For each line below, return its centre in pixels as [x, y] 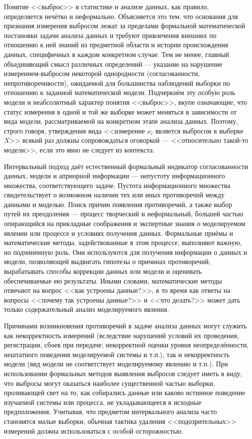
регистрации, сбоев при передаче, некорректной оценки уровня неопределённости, [126, 345]
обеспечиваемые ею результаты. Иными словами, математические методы [113, 280]
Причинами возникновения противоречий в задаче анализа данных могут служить [126, 325]
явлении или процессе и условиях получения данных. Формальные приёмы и [119, 233]
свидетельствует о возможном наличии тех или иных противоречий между [114, 195]
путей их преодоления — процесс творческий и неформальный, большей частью [124, 214]
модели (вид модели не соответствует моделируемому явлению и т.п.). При [116, 364]
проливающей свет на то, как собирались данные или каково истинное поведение [125, 392]
